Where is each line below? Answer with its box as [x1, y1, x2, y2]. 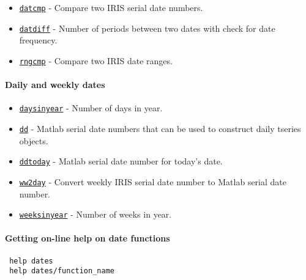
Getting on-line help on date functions [5, 232, 170, 245]
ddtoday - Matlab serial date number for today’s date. [19, 155, 223, 168]
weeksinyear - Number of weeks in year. [19, 208, 172, 221]
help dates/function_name [9, 267, 114, 276]
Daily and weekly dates [5, 78, 105, 91]
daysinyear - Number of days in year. [19, 101, 163, 114]
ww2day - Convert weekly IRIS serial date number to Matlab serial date [19, 175, 286, 188]
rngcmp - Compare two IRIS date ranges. [19, 54, 173, 67]
